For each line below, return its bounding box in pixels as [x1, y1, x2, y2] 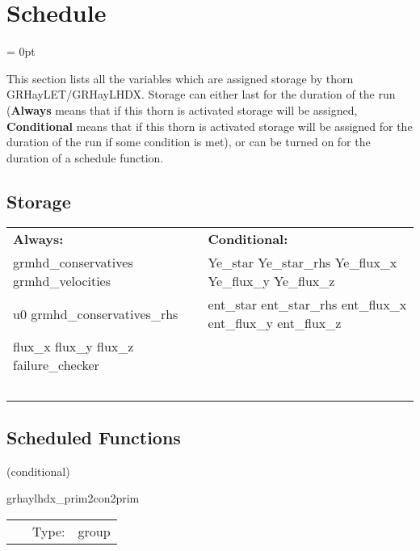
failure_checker [13, 355, 99, 375]
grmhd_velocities [13, 271, 111, 291]
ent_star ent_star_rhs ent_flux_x [208, 295, 407, 314]
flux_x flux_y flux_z [13, 337, 134, 356]
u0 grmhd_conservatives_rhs [13, 304, 178, 323]
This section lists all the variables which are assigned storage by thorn [6, 69, 354, 86]
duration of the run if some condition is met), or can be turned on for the [6, 133, 371, 150]
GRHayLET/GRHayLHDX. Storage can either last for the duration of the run [6, 86, 396, 103]
